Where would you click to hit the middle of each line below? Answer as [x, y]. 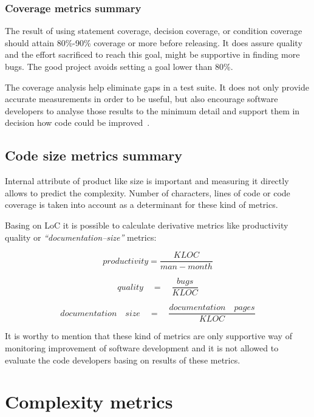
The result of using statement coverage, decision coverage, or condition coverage [154, 31]
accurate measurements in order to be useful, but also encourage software [142, 99]
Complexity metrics [89, 401]
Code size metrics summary [94, 155]
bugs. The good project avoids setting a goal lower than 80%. [119, 66]
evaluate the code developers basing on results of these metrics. [123, 360]
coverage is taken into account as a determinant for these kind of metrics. [142, 205]
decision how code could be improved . [77, 122]
